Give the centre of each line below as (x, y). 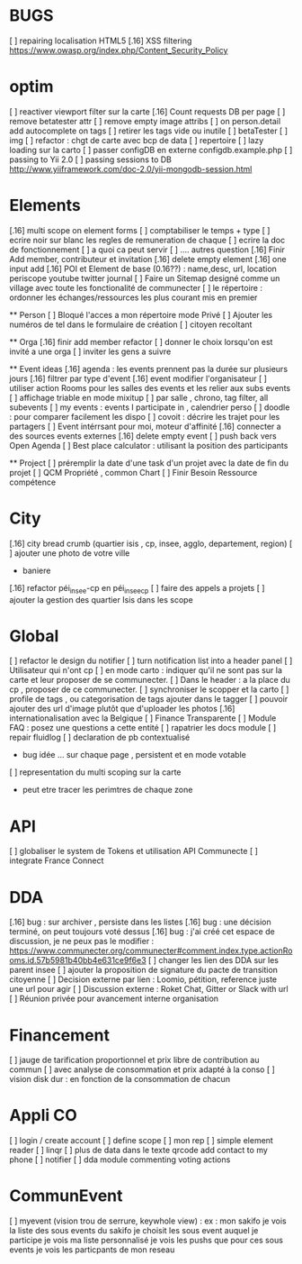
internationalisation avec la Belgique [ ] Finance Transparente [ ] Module (143, 718)
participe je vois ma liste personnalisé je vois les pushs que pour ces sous (146, 1241)
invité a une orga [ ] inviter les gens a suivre (90, 351)
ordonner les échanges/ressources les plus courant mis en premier (133, 297)
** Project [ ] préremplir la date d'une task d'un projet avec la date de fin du (149, 463)
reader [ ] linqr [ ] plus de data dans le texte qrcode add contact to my (138, 1150)
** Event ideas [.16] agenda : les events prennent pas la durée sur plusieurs (149, 368)
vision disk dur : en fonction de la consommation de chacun (120, 1079)
